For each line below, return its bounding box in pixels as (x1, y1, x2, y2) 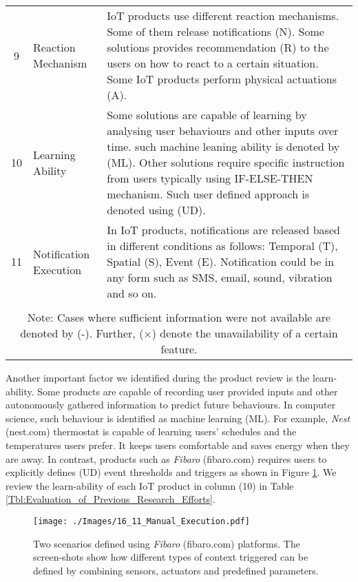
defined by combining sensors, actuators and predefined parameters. (33, 563, 319, 577)
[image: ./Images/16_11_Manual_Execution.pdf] (33, 516, 250, 526)
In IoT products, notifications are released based (107, 222, 340, 238)
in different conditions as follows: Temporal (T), (107, 238, 338, 253)
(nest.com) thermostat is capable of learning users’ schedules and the (6, 424, 297, 439)
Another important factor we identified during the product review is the (6, 371, 310, 384)
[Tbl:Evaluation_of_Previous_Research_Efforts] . (6, 492, 215, 506)
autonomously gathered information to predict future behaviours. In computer (6, 397, 336, 412)
